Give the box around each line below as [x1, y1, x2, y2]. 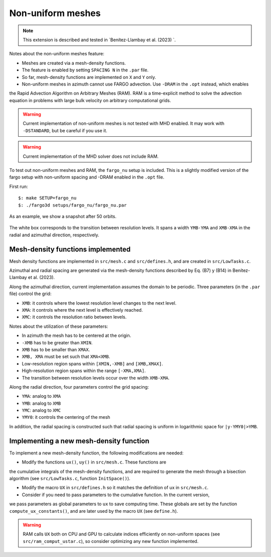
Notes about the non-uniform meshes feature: [9, 51, 105, 57]
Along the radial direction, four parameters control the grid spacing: [9, 384, 149, 390]
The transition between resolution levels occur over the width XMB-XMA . [22, 375, 170, 381]
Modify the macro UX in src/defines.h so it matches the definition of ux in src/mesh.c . [22, 485, 209, 491]
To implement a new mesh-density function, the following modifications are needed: [9, 450, 184, 456]
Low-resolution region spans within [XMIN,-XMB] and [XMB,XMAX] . [22, 360, 163, 366]
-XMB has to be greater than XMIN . [22, 339, 93, 345]
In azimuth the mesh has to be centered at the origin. [22, 332, 131, 339]
